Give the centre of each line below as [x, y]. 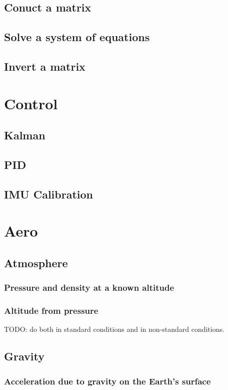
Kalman [25, 135]
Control [31, 103]
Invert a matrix [45, 66]
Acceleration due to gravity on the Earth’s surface [107, 381]
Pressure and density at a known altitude [89, 287]
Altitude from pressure [51, 310]
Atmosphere [36, 262]
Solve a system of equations [77, 37]
